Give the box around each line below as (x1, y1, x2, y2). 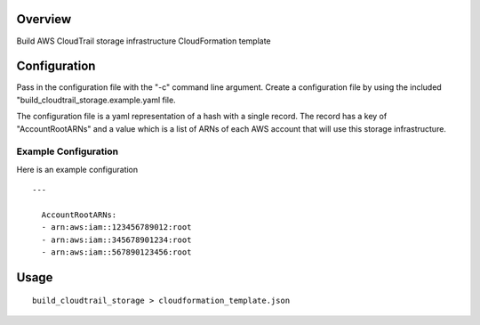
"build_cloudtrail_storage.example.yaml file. (16, 94, 177, 105)
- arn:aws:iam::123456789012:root (41, 223, 192, 232)
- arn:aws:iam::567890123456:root (41, 248, 192, 257)
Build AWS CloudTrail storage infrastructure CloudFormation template (16, 36, 271, 46)
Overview (16, 12, 72, 27)
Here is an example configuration (16, 164, 139, 175)
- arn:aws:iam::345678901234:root (41, 234, 192, 245)
